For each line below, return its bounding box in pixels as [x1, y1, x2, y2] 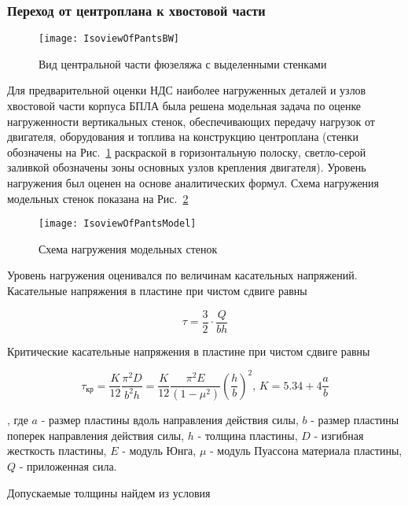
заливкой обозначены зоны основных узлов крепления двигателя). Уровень [7, 159, 366, 175]
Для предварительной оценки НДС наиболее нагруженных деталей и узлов [7, 82, 366, 98]
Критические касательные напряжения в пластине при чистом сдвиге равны [7, 342, 370, 359]
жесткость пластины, [7, 442, 107, 459]
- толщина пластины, [197, 427, 298, 443]
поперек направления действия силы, [7, 427, 185, 443]
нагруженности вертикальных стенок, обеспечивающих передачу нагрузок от [7, 113, 375, 129]
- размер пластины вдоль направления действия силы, [41, 412, 299, 428]
